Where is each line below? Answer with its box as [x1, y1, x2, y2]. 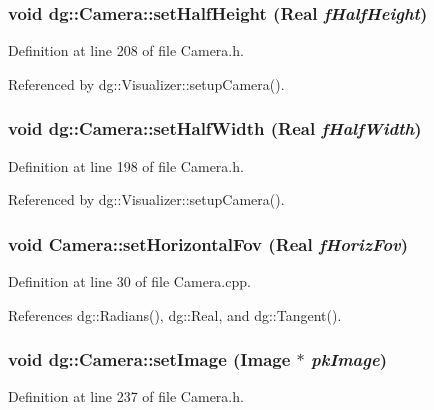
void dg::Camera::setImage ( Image [8, 347, 291, 372]
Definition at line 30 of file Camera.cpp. [8, 271, 251, 292]
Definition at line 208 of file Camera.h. [8, 40, 244, 61]
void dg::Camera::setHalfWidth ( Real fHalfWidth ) [8, 116, 422, 141]
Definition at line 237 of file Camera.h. [8, 386, 244, 407]
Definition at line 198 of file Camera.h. [8, 155, 244, 176]
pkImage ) [311, 347, 387, 372]
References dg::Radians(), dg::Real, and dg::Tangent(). [8, 304, 342, 325]
